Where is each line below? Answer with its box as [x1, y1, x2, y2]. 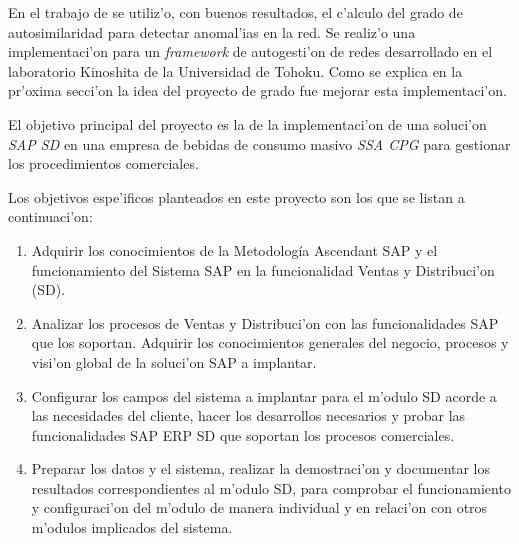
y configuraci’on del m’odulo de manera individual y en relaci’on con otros [31, 497, 488, 518]
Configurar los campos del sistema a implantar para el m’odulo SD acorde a [31, 385, 497, 406]
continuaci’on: [8, 206, 93, 227]
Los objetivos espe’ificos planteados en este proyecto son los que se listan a [8, 186, 465, 207]
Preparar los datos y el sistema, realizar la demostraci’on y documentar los [31, 458, 491, 479]
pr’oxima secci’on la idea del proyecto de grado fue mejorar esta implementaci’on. [8, 80, 507, 101]
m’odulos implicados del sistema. [31, 517, 233, 538]
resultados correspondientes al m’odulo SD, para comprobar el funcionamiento [31, 477, 511, 498]
